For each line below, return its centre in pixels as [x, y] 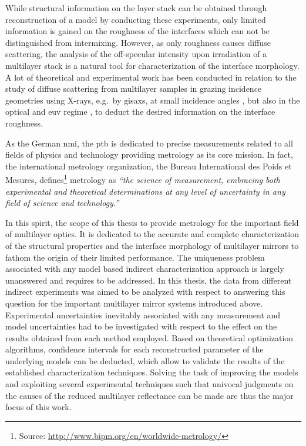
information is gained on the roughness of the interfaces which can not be [137, 31]
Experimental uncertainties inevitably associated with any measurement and [143, 314]
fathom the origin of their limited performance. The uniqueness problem [135, 257]
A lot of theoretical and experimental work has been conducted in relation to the [151, 77]
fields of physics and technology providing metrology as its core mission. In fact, [149, 154]
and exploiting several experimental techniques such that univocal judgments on [149, 384]
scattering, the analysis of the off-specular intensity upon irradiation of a [136, 54]
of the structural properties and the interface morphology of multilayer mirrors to [152, 245]
